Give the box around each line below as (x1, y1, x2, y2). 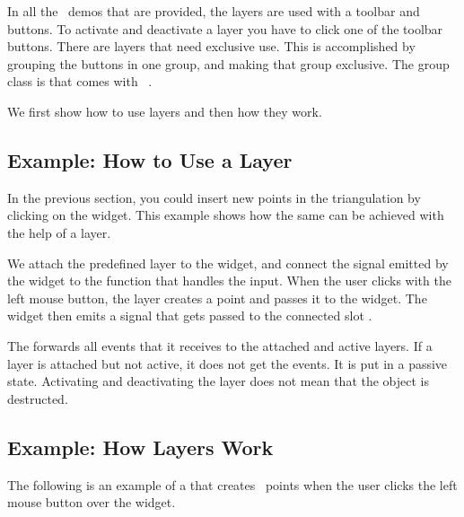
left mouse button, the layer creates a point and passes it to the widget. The (7, 288, 427, 307)
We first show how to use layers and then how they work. (7, 101, 322, 120)
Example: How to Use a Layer (7, 145, 293, 173)
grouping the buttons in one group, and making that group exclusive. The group (7, 54, 450, 73)
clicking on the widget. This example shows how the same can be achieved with (7, 206, 444, 224)
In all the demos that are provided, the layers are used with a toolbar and (7, 2, 420, 20)
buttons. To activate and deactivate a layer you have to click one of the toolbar (7, 19, 443, 38)
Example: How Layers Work (7, 433, 274, 460)
